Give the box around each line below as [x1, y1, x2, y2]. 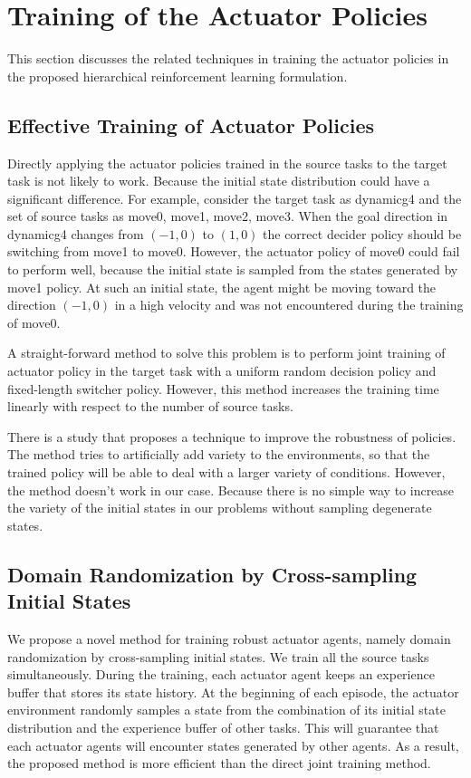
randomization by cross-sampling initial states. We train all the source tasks [7, 647, 429, 666]
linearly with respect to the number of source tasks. [7, 397, 293, 416]
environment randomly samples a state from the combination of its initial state [7, 700, 446, 719]
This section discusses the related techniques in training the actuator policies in [7, 49, 449, 68]
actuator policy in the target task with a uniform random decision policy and [7, 361, 437, 380]
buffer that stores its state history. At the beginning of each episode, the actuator [7, 682, 459, 701]
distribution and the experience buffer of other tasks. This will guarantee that [7, 717, 439, 736]
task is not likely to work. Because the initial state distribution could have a [7, 171, 430, 190]
